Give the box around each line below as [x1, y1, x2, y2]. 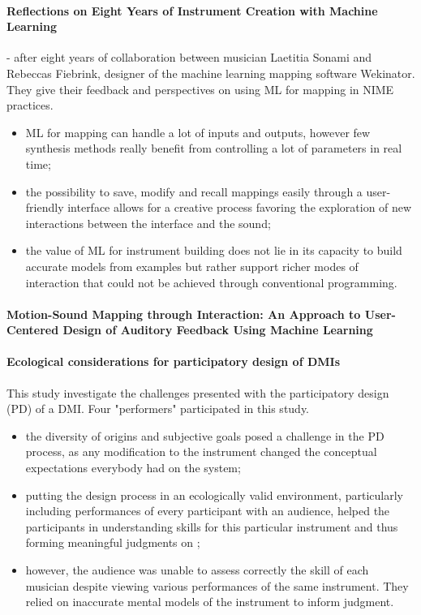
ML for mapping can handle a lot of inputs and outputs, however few [25, 123, 371, 140]
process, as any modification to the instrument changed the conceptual [25, 443, 377, 460]
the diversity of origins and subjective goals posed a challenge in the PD [25, 427, 384, 444]
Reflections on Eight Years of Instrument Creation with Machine [6, 2, 378, 19]
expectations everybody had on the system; [25, 459, 241, 476]
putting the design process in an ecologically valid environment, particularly [25, 486, 403, 503]
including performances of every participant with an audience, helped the [25, 502, 390, 519]
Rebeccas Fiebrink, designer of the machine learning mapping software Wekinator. [6, 64, 415, 81]
